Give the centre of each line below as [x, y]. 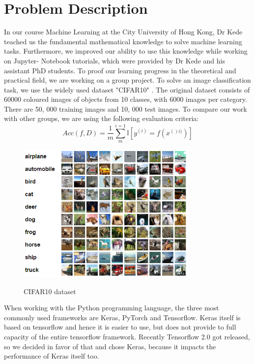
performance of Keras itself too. [52, 356]
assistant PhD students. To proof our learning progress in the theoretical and [120, 70]
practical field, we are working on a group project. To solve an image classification [127, 80]
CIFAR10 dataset [50, 291]
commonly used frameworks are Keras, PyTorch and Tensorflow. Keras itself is [122, 317]
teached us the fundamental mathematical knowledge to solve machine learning [123, 41]
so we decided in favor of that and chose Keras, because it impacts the [110, 346]
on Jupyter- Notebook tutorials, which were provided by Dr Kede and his [114, 60]
